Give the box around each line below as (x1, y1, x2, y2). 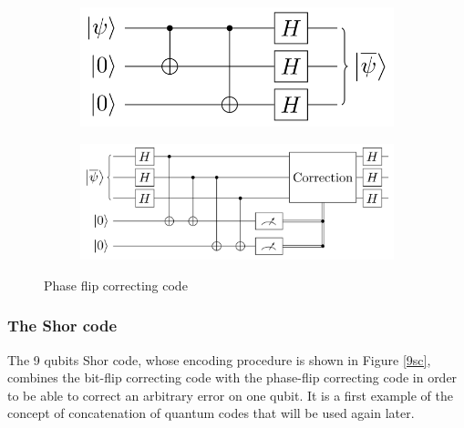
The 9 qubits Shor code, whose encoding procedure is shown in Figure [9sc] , (7, 350, 431, 369)
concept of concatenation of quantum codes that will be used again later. (7, 403, 415, 423)
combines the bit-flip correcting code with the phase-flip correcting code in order (7, 368, 458, 387)
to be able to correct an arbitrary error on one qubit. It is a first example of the (7, 385, 453, 404)
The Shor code (7, 314, 118, 337)
